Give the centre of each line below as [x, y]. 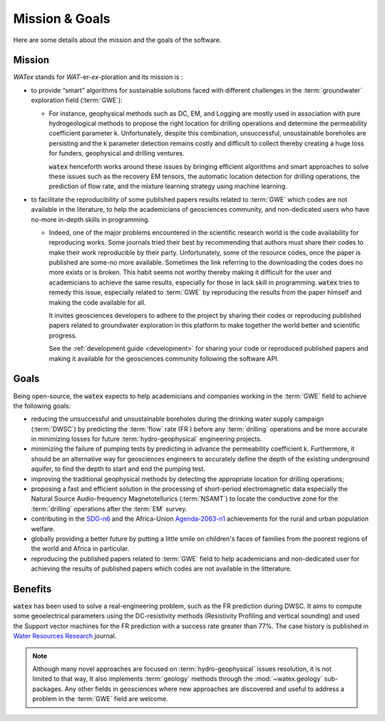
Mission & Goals [62, 19]
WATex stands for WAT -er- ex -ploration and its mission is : [98, 77]
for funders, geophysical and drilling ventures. [117, 153]
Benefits [32, 589]
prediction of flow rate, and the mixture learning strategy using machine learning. [168, 186]
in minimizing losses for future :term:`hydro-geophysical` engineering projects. [147, 439]
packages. [48, 689]
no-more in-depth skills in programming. [90, 219]
